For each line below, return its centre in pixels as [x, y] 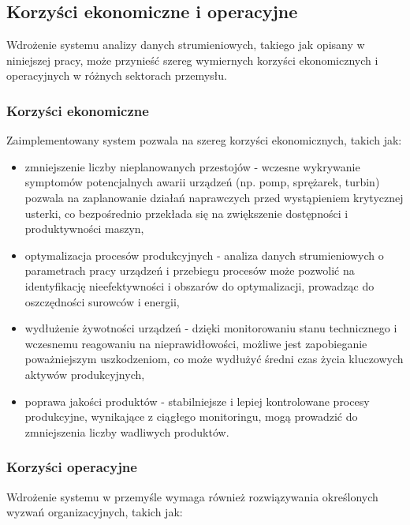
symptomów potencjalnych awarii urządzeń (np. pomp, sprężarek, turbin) [202, 182]
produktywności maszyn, [84, 229]
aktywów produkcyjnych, [85, 374]
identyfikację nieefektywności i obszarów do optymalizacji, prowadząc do [199, 285]
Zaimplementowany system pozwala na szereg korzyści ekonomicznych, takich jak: [204, 140]
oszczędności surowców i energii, [102, 301]
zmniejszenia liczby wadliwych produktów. [127, 431]
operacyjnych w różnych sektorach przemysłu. [117, 75]
